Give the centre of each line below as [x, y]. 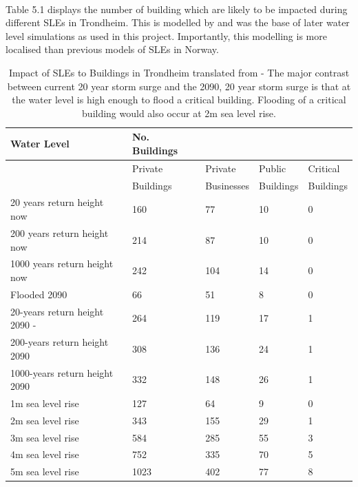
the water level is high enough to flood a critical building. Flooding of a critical [179, 100]
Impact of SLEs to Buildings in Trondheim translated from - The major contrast [179, 72]
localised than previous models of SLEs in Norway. [112, 49]
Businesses [228, 185]
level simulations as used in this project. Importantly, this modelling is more [166, 35]
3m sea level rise [45, 437]
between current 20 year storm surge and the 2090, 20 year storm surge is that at [179, 86]
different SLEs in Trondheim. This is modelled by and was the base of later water [178, 22]
